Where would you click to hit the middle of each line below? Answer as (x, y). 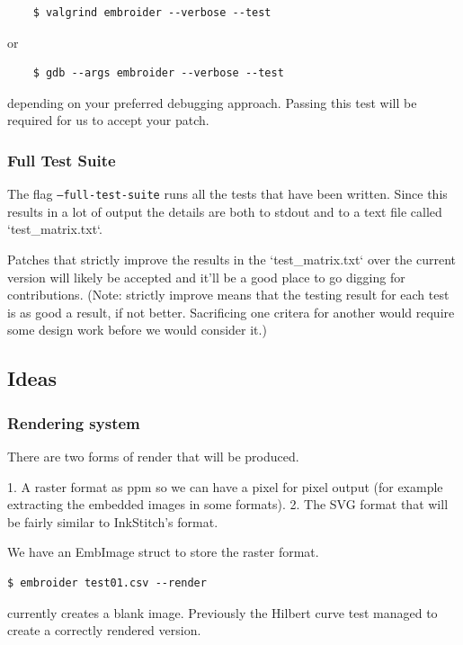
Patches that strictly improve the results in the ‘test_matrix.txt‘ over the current (232, 260)
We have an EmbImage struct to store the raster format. (163, 552)
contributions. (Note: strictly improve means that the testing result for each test (228, 295)
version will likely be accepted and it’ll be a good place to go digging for (206, 277)
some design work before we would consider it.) (137, 330)
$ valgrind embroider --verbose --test (152, 13)
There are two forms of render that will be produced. (153, 456)
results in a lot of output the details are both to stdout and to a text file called (225, 211)
